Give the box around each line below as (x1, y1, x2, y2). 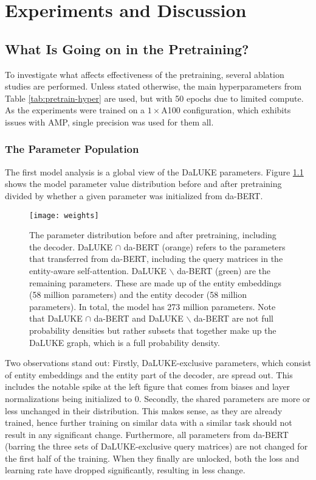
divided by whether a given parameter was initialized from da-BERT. (5, 189, 263, 202)
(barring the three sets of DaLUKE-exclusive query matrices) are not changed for (5, 440, 308, 453)
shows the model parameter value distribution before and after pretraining (5, 177, 282, 190)
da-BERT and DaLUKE (94, 312, 184, 325)
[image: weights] (29, 211, 99, 220)
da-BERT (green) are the (177, 264, 271, 277)
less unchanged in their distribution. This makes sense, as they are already (5, 404, 283, 417)
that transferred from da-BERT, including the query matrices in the (29, 252, 283, 265)
